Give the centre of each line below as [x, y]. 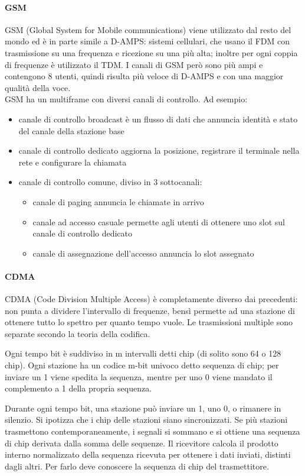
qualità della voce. [38, 87]
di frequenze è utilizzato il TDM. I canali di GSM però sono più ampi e [134, 64]
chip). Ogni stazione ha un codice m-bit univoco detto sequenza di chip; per [142, 365]
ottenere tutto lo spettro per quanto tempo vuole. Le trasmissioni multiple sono [149, 322]
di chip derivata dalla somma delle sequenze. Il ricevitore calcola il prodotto [142, 443]
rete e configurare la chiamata [73, 162]
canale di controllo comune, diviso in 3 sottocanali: [110, 182]
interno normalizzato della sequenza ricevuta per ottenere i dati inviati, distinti [148, 454]
